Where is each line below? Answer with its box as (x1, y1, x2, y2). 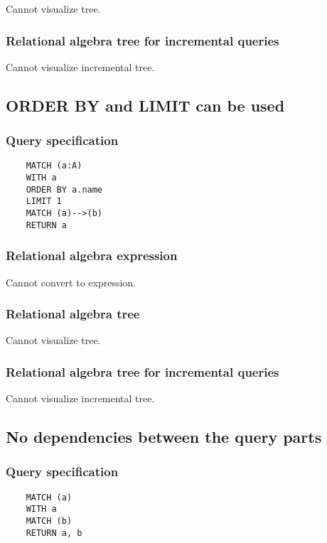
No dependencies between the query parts (6, 426, 322, 448)
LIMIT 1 (26, 196, 62, 207)
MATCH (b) (26, 516, 73, 527)
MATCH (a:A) (26, 161, 82, 171)
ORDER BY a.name (26, 184, 103, 195)
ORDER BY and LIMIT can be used (6, 94, 285, 116)
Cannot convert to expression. (6, 274, 136, 289)
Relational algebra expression (6, 247, 178, 264)
